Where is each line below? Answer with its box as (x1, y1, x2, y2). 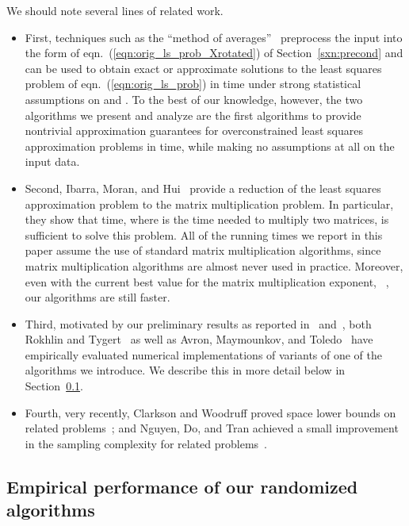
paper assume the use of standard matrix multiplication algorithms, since (25, 242, 381, 259)
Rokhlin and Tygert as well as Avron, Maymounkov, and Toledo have (25, 331, 373, 347)
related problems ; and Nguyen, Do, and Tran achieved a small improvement (25, 420, 399, 436)
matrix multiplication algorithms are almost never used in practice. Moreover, (25, 257, 403, 274)
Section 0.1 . (25, 378, 83, 394)
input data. (25, 153, 80, 170)
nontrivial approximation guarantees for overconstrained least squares (25, 122, 363, 139)
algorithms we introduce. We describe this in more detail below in (25, 362, 346, 378)
